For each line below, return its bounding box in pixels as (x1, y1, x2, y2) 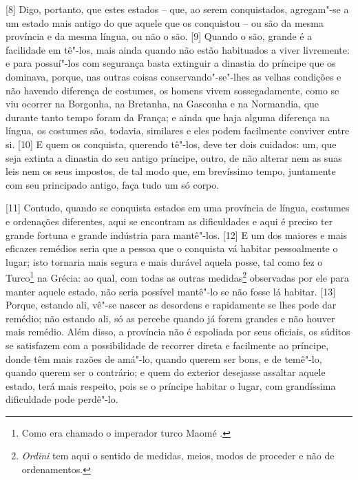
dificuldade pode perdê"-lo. (6, 392, 118, 406)
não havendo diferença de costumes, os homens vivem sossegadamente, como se (6, 83, 339, 97)
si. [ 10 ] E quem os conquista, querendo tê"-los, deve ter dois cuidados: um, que (6, 136, 337, 151)
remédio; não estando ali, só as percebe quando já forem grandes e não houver (6, 311, 335, 325)
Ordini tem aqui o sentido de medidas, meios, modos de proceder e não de (21, 448, 335, 463)
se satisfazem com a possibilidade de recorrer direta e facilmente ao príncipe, (6, 337, 329, 352)
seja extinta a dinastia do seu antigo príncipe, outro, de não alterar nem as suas (6, 150, 342, 165)
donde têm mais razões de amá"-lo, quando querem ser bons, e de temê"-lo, (6, 351, 322, 366)
